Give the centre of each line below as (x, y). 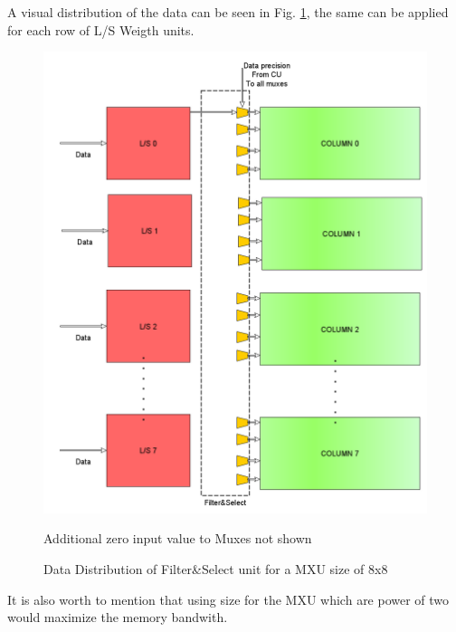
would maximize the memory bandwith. (118, 617)
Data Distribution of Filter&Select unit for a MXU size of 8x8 (216, 568)
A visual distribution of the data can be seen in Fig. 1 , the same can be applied (228, 12)
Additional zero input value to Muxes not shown (178, 538)
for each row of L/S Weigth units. (101, 29)
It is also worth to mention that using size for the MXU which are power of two (228, 599)
